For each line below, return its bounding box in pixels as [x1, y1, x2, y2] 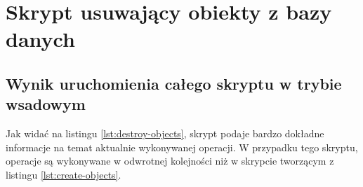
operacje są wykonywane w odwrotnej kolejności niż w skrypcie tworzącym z [6, 153, 334, 168]
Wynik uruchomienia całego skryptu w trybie [6, 72, 342, 94]
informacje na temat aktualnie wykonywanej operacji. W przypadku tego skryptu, [6, 139, 358, 154]
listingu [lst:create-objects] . [6, 167, 121, 181]
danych [6, 25, 75, 53]
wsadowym [6, 93, 86, 115]
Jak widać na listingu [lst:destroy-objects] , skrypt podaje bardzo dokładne [6, 126, 324, 141]
